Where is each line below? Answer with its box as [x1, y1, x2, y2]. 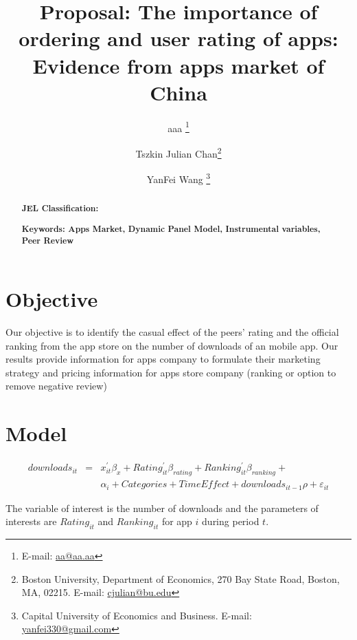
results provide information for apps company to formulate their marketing [5, 352, 321, 366]
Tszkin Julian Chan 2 [135, 144, 222, 160]
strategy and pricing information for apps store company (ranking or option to [5, 365, 336, 379]
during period [202, 514, 260, 529]
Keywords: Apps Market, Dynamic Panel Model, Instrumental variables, [21, 222, 321, 235]
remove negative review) [5, 378, 107, 393]
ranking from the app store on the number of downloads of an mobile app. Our [5, 338, 338, 352]
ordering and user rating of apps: [19, 24, 338, 52]
